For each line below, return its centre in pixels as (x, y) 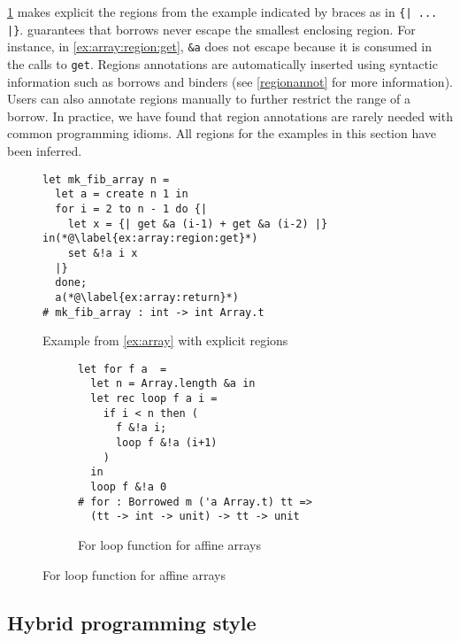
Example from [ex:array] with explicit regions (165, 340)
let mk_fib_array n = (106, 179)
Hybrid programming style (132, 622)
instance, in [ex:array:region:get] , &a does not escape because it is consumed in (220, 46)
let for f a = (123, 369)
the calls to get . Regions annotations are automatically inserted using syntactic (222, 63)
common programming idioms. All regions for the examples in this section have (222, 133)
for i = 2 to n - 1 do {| (131, 209)
